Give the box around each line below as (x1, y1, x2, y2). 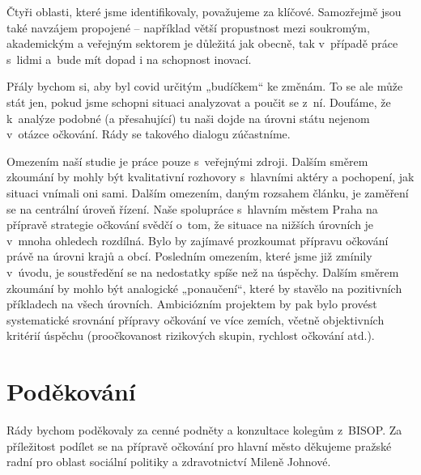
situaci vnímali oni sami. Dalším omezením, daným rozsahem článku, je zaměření (6, 184, 409, 201)
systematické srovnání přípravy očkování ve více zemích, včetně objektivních (6, 311, 385, 328)
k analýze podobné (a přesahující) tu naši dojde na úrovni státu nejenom (6, 109, 370, 126)
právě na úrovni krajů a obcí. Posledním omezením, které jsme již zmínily (6, 248, 372, 265)
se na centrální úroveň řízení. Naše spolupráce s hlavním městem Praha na (6, 200, 378, 217)
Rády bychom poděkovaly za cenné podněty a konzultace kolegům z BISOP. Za (6, 422, 402, 438)
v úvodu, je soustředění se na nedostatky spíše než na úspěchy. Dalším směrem (6, 263, 399, 280)
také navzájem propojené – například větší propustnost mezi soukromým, (6, 19, 370, 36)
